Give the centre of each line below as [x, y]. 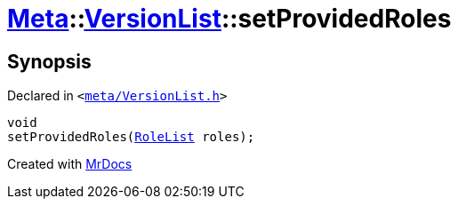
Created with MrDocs [70, 164]
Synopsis [49, 61]
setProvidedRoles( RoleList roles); [131, 137]
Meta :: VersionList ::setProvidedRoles [229, 19]
